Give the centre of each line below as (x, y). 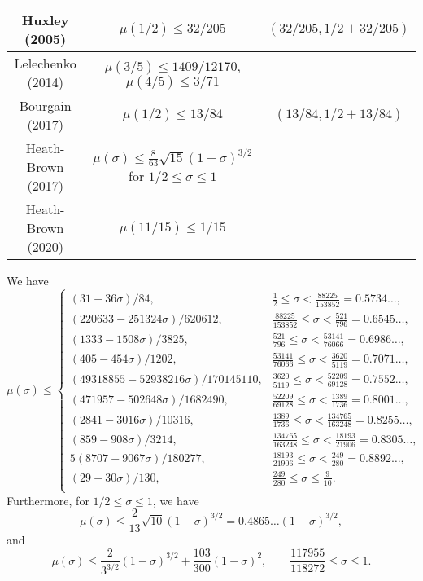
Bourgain (45, 106)
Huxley (45, 20)
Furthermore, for (48, 500)
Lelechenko (45, 63)
